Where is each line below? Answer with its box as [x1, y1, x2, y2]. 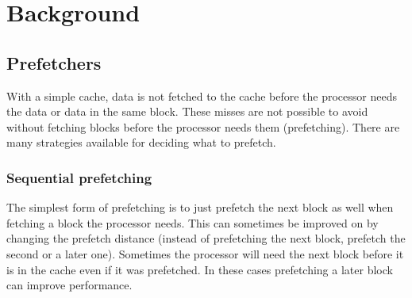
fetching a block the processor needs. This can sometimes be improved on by [6, 214, 379, 231]
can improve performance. [6, 277, 133, 293]
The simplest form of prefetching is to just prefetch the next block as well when [6, 199, 394, 216]
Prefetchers [6, 50, 102, 74]
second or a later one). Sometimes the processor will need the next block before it [6, 245, 404, 262]
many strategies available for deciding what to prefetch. [6, 134, 276, 151]
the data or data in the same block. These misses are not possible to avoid [6, 103, 368, 120]
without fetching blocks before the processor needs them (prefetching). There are [6, 118, 400, 135]
